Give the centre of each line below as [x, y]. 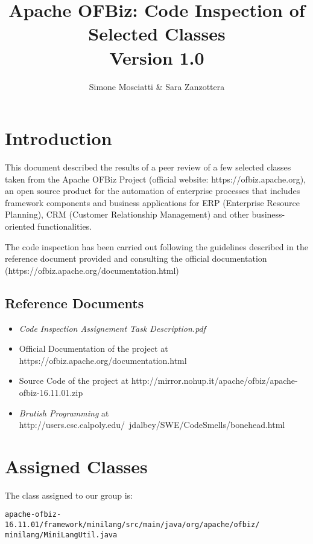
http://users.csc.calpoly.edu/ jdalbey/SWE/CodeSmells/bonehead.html [152, 425]
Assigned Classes [76, 466]
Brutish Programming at [64, 413]
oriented [20, 226]
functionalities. [65, 226]
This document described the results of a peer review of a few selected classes [148, 167]
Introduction [58, 138]
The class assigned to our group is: [69, 495]
